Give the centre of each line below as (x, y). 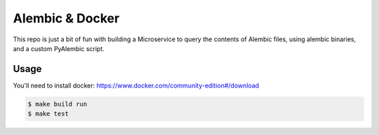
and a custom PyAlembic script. (59, 48)
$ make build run (58, 104)
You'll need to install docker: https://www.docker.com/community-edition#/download (136, 85)
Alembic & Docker (66, 18)
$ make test (48, 114)
